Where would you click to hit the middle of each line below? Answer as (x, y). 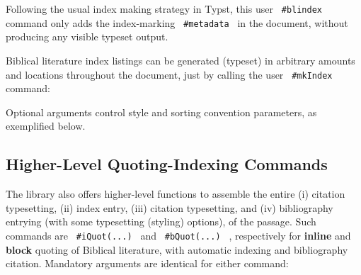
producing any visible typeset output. (87, 37)
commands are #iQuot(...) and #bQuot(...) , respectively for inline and (178, 235)
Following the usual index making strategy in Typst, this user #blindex (164, 9)
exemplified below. (46, 126)
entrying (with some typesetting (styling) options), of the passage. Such (161, 221)
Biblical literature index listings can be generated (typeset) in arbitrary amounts (180, 60)
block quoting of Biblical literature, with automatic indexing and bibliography (177, 249)
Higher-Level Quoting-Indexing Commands (167, 164)
